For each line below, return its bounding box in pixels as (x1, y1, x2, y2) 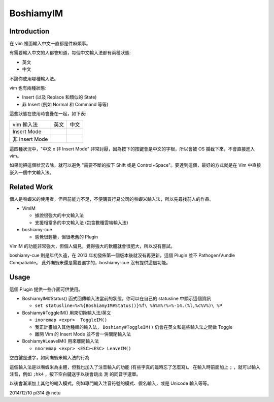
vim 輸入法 (12, 121, 38, 128)
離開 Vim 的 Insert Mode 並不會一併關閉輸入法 (35, 331, 131, 337)
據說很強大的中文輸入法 (35, 212, 84, 219)
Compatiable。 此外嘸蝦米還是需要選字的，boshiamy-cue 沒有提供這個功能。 (9, 259, 171, 265)
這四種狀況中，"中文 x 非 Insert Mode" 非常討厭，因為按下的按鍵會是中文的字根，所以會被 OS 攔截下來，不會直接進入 (9, 145, 255, 152)
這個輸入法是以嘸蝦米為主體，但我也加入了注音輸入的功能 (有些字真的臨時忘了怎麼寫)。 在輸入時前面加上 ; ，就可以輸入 (9, 364, 261, 370)
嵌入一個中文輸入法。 (9, 169, 54, 175)
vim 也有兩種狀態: (9, 85, 47, 91)
